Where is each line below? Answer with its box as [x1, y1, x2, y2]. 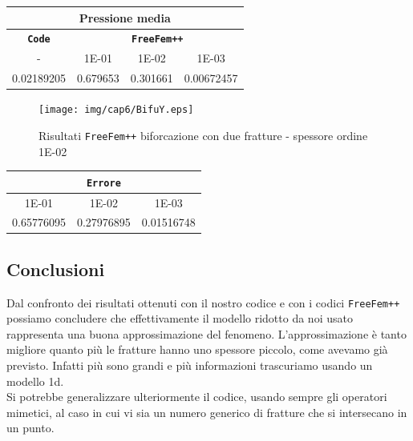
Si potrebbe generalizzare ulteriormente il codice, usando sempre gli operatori [6, 388, 387, 405]
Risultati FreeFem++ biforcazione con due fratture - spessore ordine [38, 126, 368, 143]
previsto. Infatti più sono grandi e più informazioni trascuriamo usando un [6, 357, 373, 374]
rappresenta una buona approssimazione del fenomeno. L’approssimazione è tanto [6, 325, 407, 342]
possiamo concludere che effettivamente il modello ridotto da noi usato [6, 310, 353, 327]
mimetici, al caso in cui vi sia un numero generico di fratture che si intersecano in [6, 403, 407, 420]
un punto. [6, 419, 55, 436]
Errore [86, 177, 121, 189]
